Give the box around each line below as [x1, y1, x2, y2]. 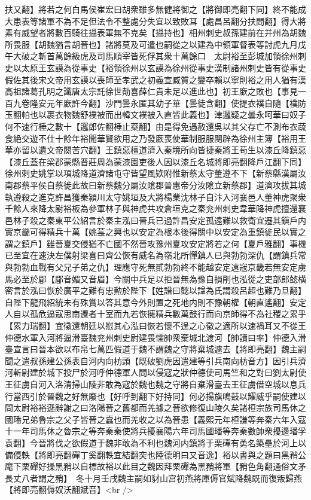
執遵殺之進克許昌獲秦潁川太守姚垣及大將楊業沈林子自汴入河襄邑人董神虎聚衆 [5, 190, 306, 203]
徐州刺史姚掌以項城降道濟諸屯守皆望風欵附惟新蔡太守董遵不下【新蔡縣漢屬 [5, 167, 298, 179]
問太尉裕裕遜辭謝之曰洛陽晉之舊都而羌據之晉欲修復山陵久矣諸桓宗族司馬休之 [5, 401, 306, 414]
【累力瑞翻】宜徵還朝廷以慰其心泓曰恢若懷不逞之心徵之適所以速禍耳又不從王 [5, 319, 306, 332]
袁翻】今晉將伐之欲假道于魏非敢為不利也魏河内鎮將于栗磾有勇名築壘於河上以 [5, 436, 306, 449]
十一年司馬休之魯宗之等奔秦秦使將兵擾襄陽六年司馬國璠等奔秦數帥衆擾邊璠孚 [5, 425, 306, 437]
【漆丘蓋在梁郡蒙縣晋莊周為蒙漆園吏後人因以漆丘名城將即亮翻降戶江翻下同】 [5, 155, 306, 167]
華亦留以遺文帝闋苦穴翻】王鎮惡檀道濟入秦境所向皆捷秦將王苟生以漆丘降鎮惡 [5, 144, 306, 156]
